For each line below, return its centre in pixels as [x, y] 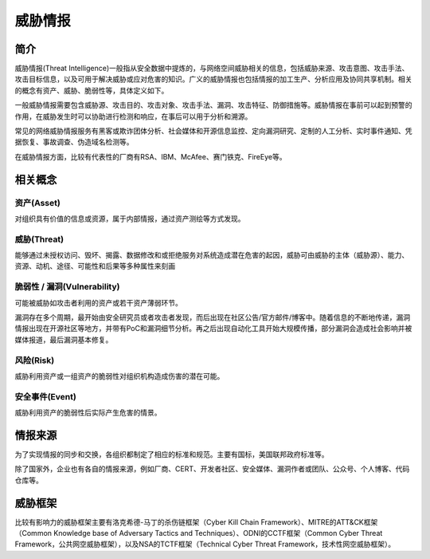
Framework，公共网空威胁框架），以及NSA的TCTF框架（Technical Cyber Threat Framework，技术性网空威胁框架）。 [205, 544]
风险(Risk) [35, 360]
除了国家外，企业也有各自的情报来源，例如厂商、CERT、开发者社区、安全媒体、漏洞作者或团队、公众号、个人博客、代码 [212, 469]
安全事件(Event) [46, 396]
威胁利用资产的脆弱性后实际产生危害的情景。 [88, 413]
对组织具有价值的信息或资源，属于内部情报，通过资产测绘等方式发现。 [130, 218]
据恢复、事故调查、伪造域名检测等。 [74, 142]
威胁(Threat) [39, 239]
